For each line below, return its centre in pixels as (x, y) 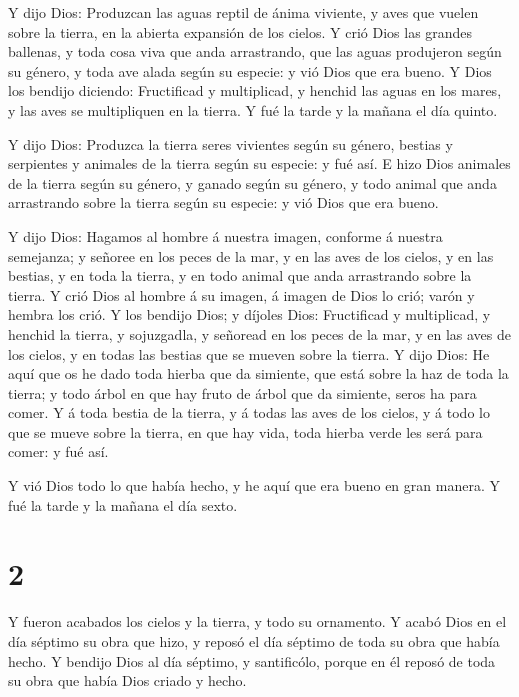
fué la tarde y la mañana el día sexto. (123, 504)
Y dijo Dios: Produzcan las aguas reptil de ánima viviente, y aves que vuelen (243, 12)
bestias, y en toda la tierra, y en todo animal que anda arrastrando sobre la (240, 275)
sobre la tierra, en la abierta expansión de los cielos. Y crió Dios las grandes (240, 31)
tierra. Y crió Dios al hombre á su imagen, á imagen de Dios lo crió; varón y (241, 294)
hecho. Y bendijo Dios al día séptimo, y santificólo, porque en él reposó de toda (252, 660)
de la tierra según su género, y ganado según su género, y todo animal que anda (252, 182)
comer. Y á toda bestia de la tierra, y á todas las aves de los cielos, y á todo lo (249, 412)
